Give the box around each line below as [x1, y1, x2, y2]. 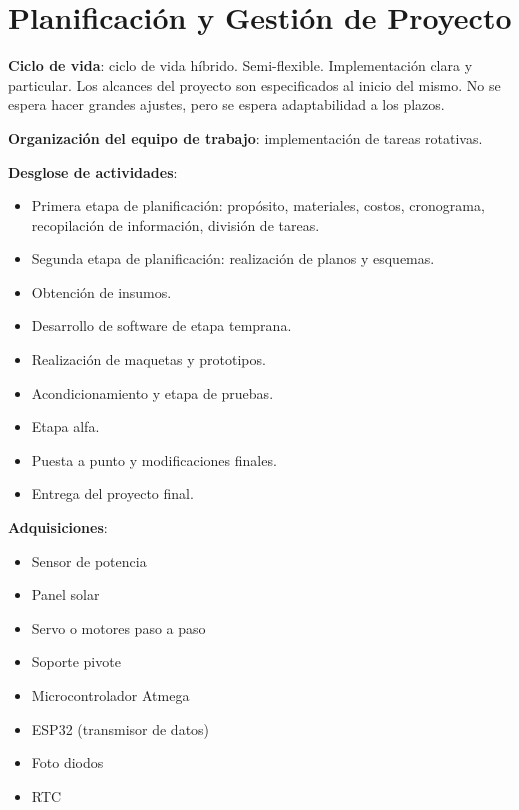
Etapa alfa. [31, 416, 100, 437]
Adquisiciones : [8, 517, 108, 538]
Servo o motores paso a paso [31, 617, 206, 638]
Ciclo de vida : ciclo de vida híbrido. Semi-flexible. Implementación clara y [8, 55, 473, 76]
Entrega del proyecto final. [31, 483, 194, 504]
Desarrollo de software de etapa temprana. [31, 315, 292, 336]
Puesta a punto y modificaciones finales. [31, 449, 277, 470]
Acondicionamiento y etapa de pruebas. [31, 382, 274, 403]
